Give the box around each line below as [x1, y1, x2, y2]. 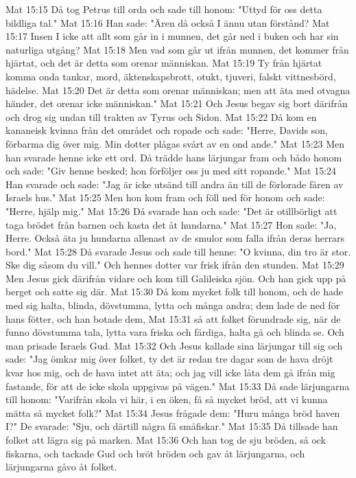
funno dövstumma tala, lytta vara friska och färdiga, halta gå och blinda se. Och [5, 325, 344, 339]
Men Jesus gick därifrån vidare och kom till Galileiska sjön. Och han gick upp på [5, 271, 346, 285]
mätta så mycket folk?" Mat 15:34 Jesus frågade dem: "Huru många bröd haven [5, 405, 340, 420]
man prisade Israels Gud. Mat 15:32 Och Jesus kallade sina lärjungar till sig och [5, 338, 343, 352]
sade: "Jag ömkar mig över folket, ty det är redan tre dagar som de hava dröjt [5, 352, 333, 366]
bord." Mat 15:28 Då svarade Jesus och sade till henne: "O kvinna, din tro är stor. [5, 244, 351, 258]
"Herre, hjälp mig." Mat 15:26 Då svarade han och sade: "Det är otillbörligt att [5, 203, 337, 218]
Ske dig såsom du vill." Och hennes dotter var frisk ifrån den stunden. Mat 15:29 [5, 258, 344, 272]
